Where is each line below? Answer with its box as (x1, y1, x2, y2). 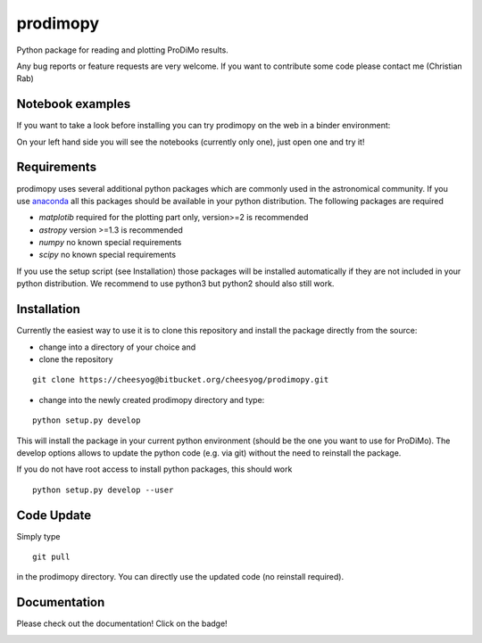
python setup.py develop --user (32, 484, 174, 495)
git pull (32, 551, 71, 562)
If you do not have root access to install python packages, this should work (16, 464, 293, 474)
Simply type (16, 531, 61, 541)
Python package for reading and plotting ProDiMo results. (16, 45, 229, 55)
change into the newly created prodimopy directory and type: (38, 394, 265, 405)
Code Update (16, 507, 92, 523)
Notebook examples (16, 96, 131, 111)
